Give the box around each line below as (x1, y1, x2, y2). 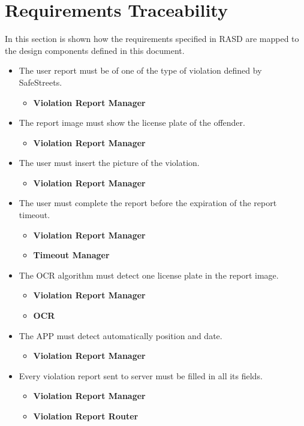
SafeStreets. (19, 75, 62, 88)
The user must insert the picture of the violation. (19, 156, 200, 169)
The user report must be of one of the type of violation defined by (19, 64, 262, 77)
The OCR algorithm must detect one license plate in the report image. (19, 268, 279, 281)
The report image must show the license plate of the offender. (19, 116, 245, 129)
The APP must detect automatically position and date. (19, 329, 222, 342)
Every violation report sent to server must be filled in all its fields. (19, 369, 263, 382)
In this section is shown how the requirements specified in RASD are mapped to (5, 32, 299, 45)
